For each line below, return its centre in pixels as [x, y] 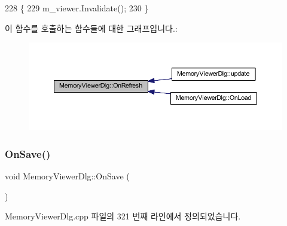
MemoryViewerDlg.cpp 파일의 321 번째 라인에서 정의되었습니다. [123, 216]
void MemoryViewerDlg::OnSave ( [67, 176]
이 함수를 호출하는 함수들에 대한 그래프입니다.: [91, 28]
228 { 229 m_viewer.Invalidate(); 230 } [77, 8]
